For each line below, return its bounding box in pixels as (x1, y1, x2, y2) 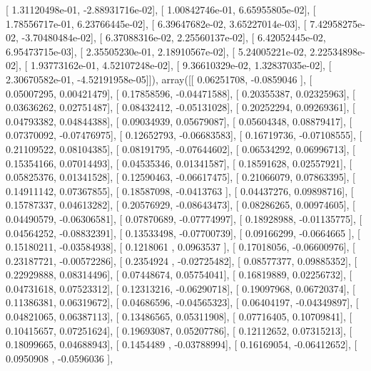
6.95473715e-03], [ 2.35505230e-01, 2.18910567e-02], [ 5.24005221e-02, (6, 43, 307, 58)
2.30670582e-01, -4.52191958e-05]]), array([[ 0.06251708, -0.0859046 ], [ (6, 71, 312, 86)
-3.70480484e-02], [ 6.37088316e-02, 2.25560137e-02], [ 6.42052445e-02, (21, 30, 326, 45)
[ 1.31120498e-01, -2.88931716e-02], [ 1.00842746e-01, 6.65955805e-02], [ (6, 2, 316, 16)
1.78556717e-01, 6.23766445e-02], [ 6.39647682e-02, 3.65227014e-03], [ (6, 16, 307, 31)
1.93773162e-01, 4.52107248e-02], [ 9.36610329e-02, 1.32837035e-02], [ (30, 58, 332, 73)
